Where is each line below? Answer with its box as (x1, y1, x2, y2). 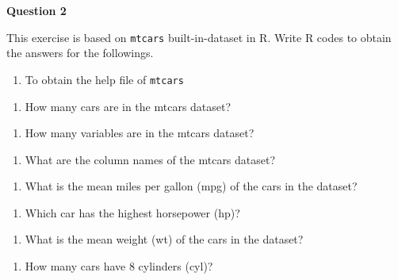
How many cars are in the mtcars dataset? (25, 98, 232, 114)
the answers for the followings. (6, 44, 154, 61)
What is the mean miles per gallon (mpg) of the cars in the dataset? (25, 178, 358, 194)
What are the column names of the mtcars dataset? (25, 151, 276, 167)
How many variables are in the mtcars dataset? (25, 125, 254, 141)
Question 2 (6, 2, 67, 18)
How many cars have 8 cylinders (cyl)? (25, 258, 213, 274)
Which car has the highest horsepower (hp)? (25, 204, 240, 221)
